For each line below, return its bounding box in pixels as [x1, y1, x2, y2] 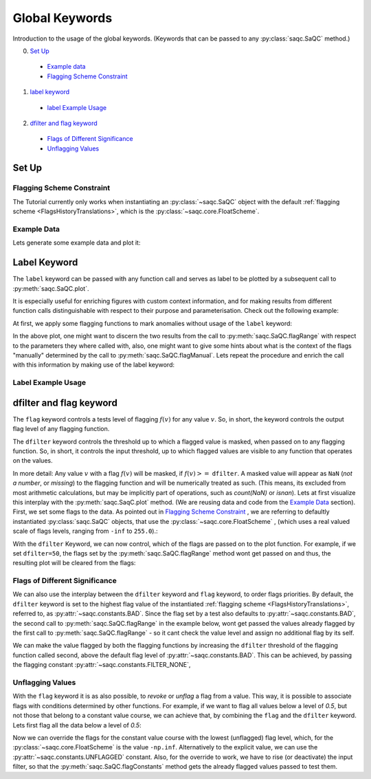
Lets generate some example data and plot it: [12, 239, 141, 247]
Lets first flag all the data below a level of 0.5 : [12, 721, 142, 729]
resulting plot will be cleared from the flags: [12, 559, 136, 567]
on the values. [12, 457, 53, 465]
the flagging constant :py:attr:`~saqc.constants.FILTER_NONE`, [12, 661, 191, 669]
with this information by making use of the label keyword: [12, 361, 175, 369]
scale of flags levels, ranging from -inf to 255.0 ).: [12, 527, 158, 536]
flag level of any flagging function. [12, 425, 110, 433]
